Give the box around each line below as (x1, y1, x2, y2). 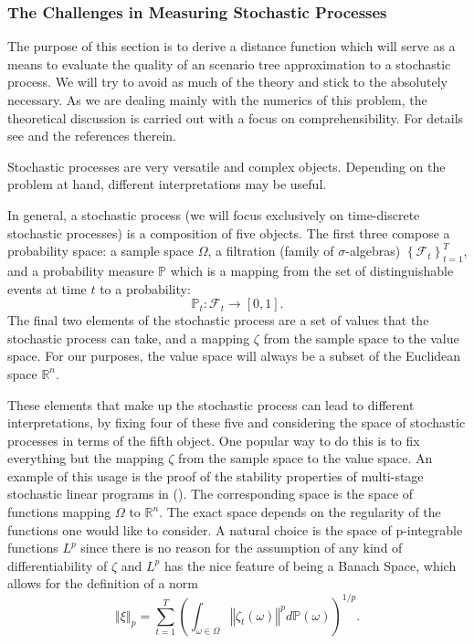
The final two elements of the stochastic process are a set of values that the (7, 311, 429, 330)
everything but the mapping (7, 449, 164, 468)
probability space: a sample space (7, 241, 195, 260)
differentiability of (7, 555, 108, 575)
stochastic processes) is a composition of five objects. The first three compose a (7, 223, 450, 242)
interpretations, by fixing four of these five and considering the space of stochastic (7, 413, 466, 432)
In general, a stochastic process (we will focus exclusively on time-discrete (7, 205, 420, 224)
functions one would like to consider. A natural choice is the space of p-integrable (7, 520, 463, 539)
